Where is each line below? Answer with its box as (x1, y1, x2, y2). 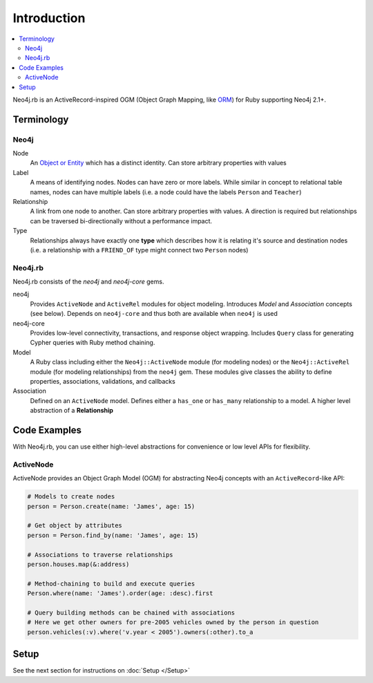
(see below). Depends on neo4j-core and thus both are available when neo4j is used (30, 310, 278, 318)
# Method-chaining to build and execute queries (27, 579, 195, 588)
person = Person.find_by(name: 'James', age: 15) (27, 531, 199, 539)
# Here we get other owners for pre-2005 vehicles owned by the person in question (27, 619, 319, 626)
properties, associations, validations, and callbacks (30, 377, 175, 385)
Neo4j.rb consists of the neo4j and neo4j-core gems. (12, 277, 164, 286)
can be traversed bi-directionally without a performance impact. (30, 216, 213, 225)
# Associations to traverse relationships (27, 550, 173, 559)
